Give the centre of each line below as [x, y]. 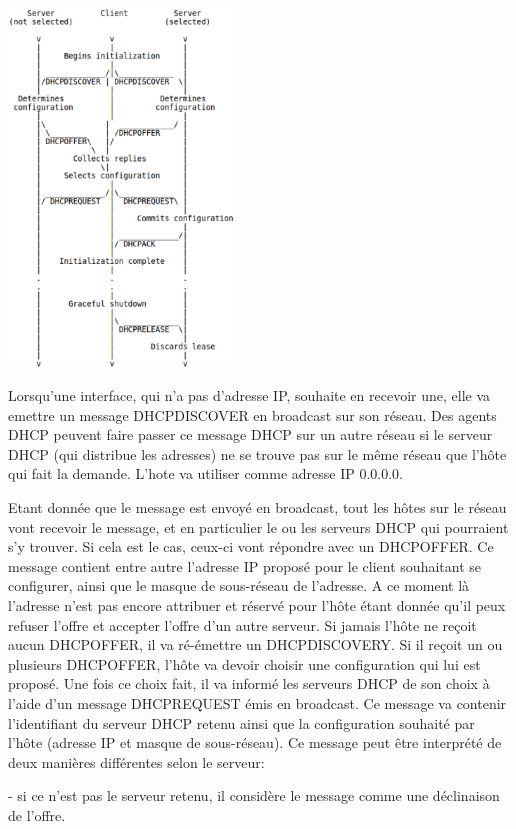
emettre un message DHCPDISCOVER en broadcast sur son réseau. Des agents [252, 414]
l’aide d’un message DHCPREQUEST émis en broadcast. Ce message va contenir [257, 702]
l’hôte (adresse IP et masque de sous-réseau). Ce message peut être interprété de [255, 742]
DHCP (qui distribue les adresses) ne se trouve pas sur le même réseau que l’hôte [257, 453]
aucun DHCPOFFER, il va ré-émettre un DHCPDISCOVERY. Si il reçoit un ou [255, 644]
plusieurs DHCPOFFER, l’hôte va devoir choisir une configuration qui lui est [244, 663]
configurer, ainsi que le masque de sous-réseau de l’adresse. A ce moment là [239, 585]
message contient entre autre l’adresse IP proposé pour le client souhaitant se [244, 565]
